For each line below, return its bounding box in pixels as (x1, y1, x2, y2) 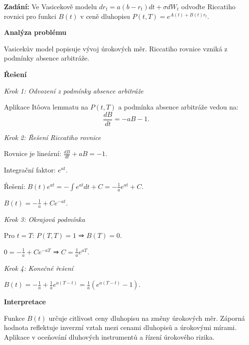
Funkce (4, 313, 25, 323)
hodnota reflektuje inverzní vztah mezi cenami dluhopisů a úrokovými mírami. (4, 322, 237, 332)
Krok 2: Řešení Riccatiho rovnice (4, 132, 101, 142)
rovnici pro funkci (4, 11, 56, 21)
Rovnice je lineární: (4, 148, 62, 158)
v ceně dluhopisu (80, 11, 130, 21)
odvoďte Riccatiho (181, 1, 235, 11)
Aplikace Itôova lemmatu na (4, 102, 88, 112)
